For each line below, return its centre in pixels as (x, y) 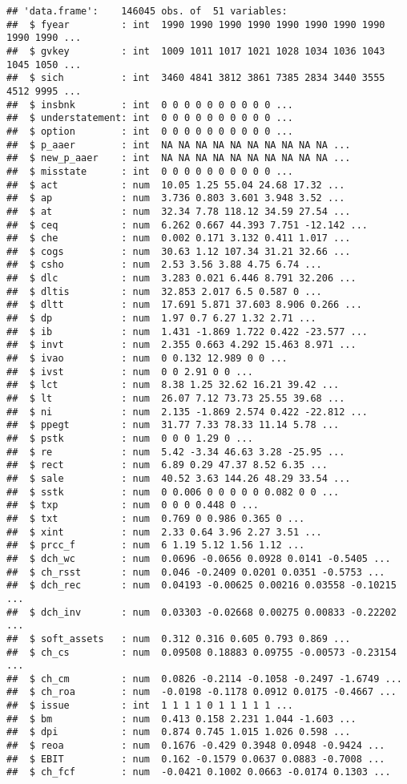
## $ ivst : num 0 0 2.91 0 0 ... (130, 372)
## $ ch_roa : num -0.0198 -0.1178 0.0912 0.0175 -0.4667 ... (201, 692)
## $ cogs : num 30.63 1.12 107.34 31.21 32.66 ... (179, 251)
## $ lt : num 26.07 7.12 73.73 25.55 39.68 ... (176, 399)
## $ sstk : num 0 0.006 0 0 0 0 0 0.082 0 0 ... (173, 492)
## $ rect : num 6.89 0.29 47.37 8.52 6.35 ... (167, 465)
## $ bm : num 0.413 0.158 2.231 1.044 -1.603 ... (181, 719)
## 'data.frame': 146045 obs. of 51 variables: (147, 11)
